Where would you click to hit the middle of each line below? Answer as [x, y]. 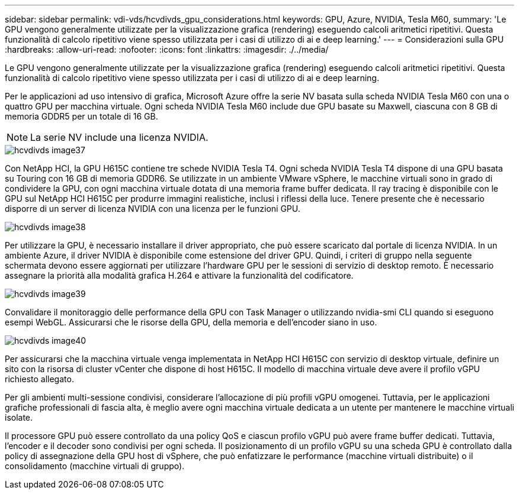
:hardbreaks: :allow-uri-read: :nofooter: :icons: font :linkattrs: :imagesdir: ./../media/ [167, 49]
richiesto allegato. [39, 379]
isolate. [19, 417]
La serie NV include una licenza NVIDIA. [119, 137]
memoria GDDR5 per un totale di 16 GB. [81, 116]
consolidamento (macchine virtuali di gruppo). [95, 466]
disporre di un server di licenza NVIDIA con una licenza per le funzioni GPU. [153, 209]
